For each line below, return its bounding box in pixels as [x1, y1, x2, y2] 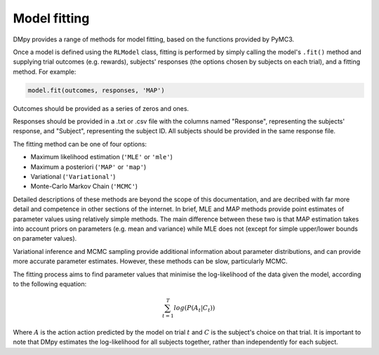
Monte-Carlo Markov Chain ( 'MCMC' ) [30, 182, 138, 191]
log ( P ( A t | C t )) [173, 304, 215, 314]
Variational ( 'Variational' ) [30, 173, 116, 181]
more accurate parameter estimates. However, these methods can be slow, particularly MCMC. [13, 257, 288, 266]
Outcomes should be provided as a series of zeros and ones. [13, 104, 189, 112]
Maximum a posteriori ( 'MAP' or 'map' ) [30, 162, 147, 171]
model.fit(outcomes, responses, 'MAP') [27, 86, 165, 94]
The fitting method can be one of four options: [13, 140, 147, 148]
